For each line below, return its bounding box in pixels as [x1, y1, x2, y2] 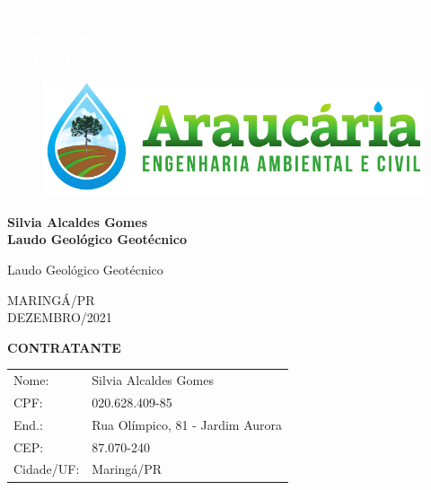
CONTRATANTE [7, 337, 121, 356]
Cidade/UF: [13, 459, 80, 478]
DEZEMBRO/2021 [7, 308, 112, 327]
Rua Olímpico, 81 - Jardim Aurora [92, 415, 283, 433]
